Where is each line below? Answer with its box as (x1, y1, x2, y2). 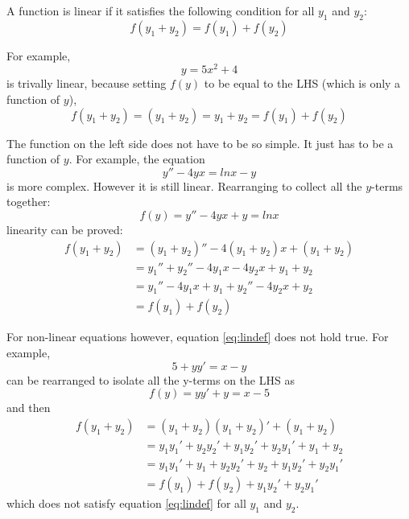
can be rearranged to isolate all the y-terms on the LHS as (6, 371, 295, 388)
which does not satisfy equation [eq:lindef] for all (6, 495, 246, 512)
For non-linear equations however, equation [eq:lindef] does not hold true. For (6, 328, 389, 345)
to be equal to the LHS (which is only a (204, 75, 401, 92)
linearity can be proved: (6, 221, 123, 238)
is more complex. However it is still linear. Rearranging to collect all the (6, 177, 362, 194)
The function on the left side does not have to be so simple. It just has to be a (6, 134, 394, 151)
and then (6, 399, 51, 416)
